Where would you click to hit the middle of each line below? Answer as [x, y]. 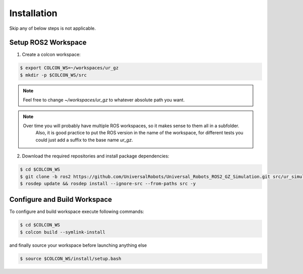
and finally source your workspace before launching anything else [78, 245]
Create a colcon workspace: [51, 54]
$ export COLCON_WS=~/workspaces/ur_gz [69, 68]
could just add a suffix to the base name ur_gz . [84, 140]
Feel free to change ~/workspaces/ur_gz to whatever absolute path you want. [104, 100]
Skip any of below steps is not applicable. [53, 28]
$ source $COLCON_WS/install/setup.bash [70, 258]
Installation [33, 13]
